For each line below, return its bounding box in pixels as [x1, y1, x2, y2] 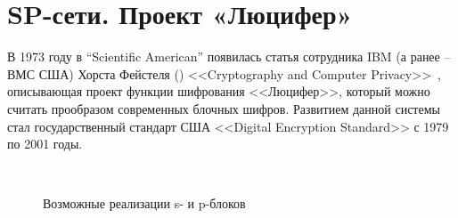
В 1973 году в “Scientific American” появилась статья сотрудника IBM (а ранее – [7, 47, 451, 66]
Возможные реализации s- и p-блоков [43, 194, 246, 213]
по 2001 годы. [7, 134, 83, 153]
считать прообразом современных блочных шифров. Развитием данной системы [7, 99, 440, 117]
